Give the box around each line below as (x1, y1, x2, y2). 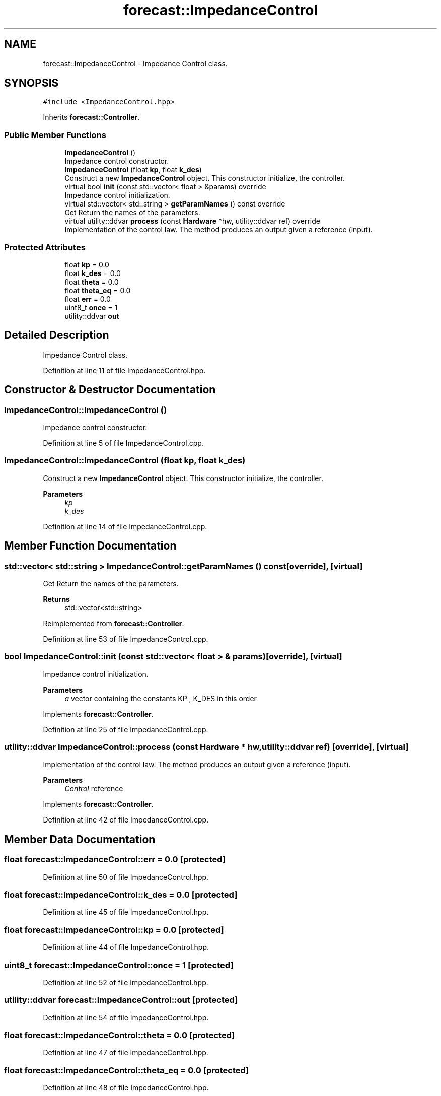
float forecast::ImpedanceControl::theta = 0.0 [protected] (4, 1030, 235, 1041)
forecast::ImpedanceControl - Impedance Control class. (43, 59, 228, 68)
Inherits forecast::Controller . (43, 113, 140, 122)
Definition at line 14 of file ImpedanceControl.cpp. (43, 522, 207, 531)
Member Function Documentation (4, 539, 177, 553)
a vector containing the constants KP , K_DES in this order (64, 694, 257, 703)
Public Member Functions (4, 129, 106, 140)
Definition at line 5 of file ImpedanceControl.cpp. (43, 439, 204, 447)
